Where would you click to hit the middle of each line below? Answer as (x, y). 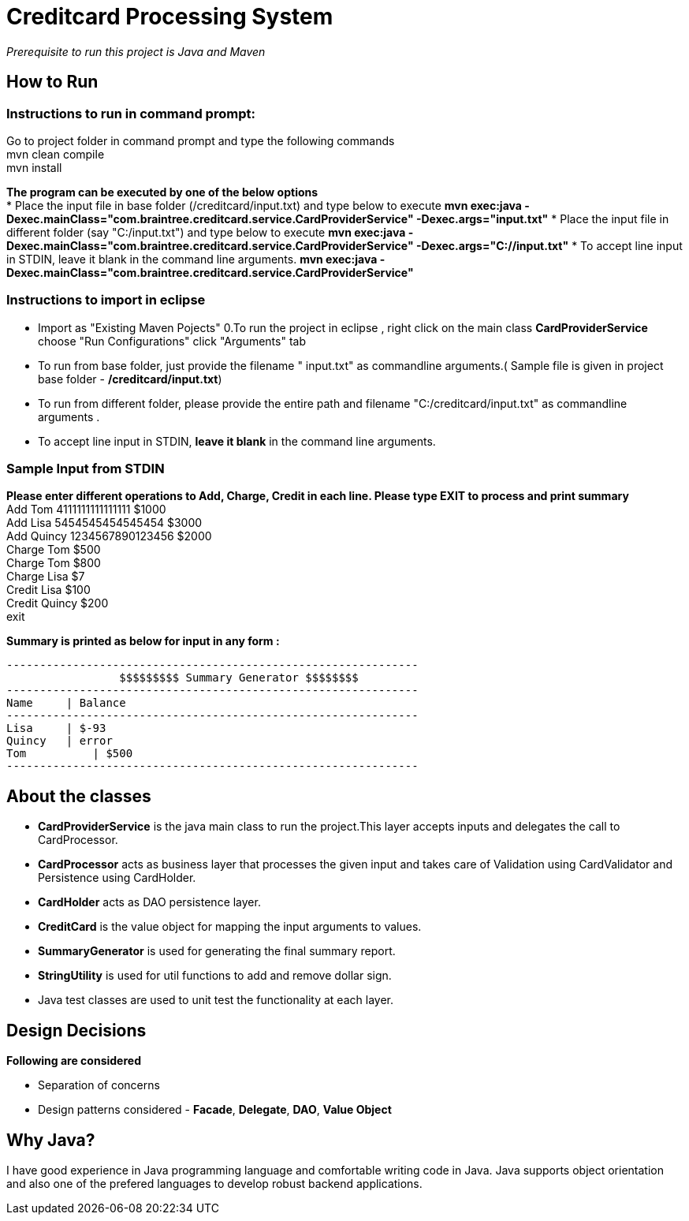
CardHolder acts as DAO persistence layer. (149, 902)
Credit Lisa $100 (48, 590)
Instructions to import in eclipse (106, 300)
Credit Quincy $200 (58, 603)
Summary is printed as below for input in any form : (143, 641)
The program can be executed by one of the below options (162, 192)
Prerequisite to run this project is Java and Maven (136, 51)
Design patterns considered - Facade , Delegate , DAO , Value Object (215, 1110)
